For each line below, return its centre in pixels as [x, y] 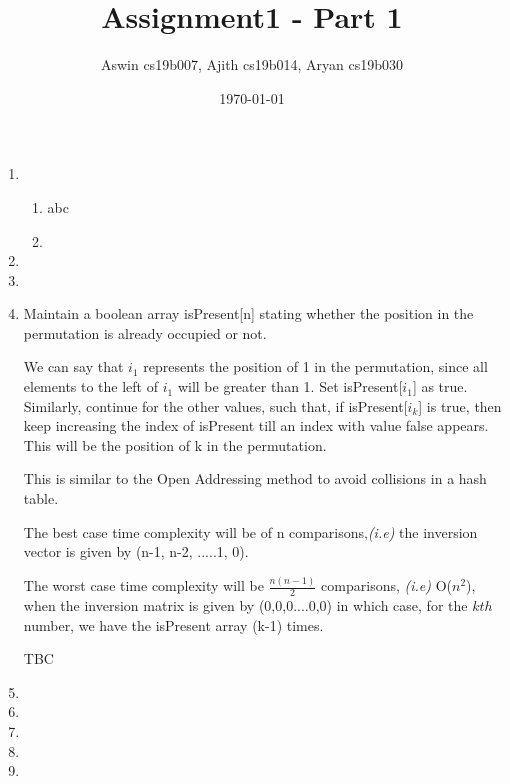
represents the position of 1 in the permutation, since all [315, 366]
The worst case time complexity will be [143, 585]
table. [41, 498]
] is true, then [460, 405]
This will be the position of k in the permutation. [175, 444]
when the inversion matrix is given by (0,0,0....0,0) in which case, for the [245, 604]
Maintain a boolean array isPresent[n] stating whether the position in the [248, 313]
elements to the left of [91, 386]
